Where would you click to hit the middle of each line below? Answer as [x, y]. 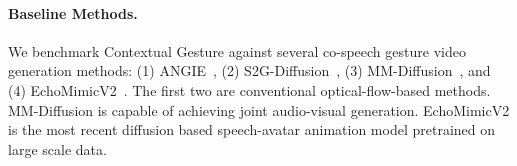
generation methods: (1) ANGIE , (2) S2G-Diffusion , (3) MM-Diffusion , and [249, 70]
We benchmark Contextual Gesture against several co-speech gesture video [237, 50]
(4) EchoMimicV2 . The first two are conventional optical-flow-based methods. [249, 89]
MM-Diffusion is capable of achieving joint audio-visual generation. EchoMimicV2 [259, 109]
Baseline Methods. [73, 12]
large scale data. [57, 148]
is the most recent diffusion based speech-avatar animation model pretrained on [252, 129]
